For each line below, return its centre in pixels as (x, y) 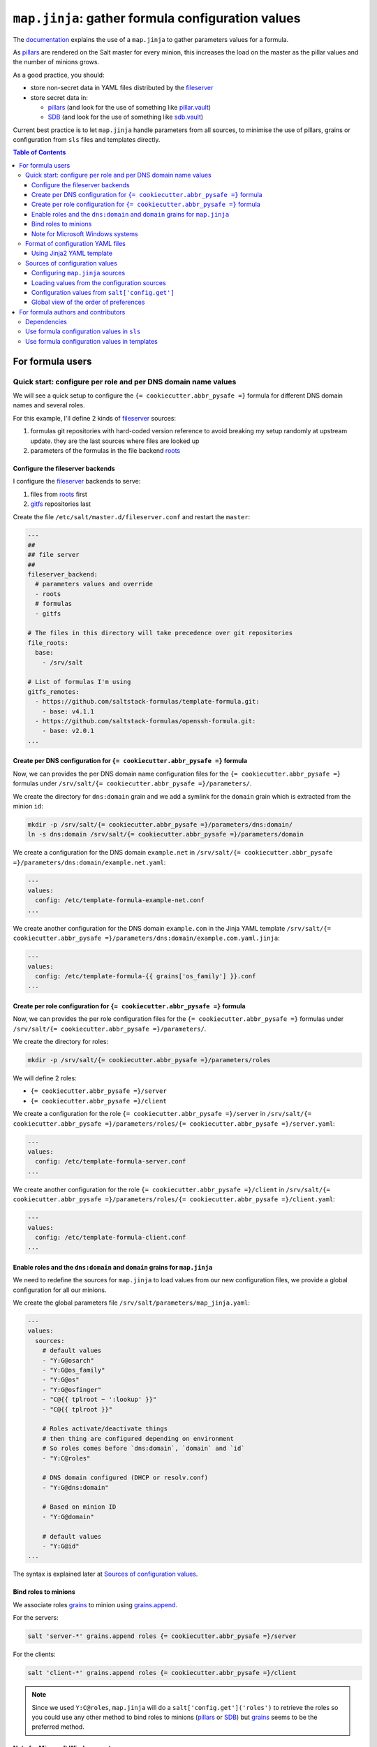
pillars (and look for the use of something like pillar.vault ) (130, 107)
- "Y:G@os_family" (74, 1370)
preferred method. (58, 1727)
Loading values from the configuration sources (99, 282)
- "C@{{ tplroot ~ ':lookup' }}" (99, 1400)
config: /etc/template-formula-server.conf (111, 1161)
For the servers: (36, 1618)
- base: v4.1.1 (68, 711)
